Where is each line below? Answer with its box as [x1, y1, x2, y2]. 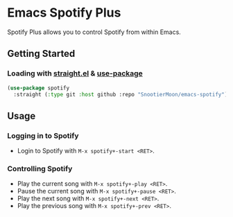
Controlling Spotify [7, 164, 73, 173]
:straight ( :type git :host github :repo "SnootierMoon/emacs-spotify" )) [13, 91, 231, 98]
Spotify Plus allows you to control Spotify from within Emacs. [7, 28, 182, 36]
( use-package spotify [7, 85, 70, 92]
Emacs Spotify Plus [7, 5, 121, 21]
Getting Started [7, 48, 76, 60]
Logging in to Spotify [7, 130, 79, 140]
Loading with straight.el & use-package [7, 69, 144, 78]
